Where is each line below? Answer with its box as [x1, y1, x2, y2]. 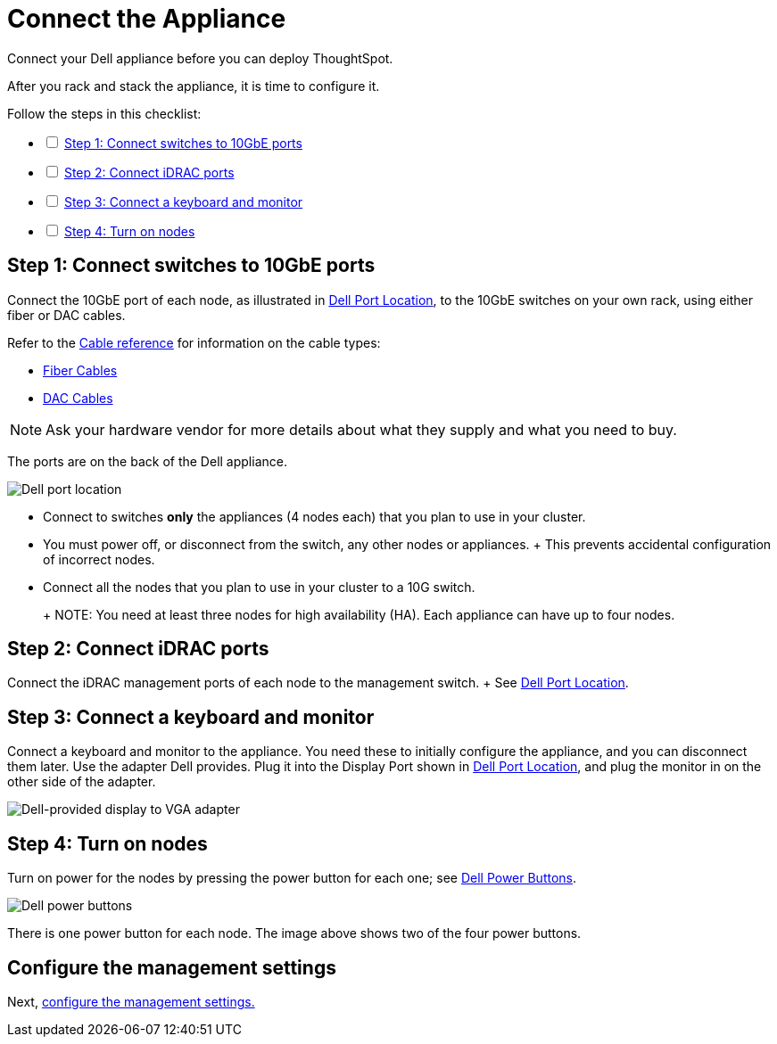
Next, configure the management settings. [7, 993, 255, 1009]
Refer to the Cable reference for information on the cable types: [7, 334, 381, 350]
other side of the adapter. [7, 774, 156, 790]
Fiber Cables [43, 362, 118, 378]
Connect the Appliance [7, 4, 286, 34]
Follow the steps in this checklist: [7, 105, 202, 121]
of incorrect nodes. [43, 551, 155, 567]
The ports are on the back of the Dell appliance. [7, 453, 287, 469]
